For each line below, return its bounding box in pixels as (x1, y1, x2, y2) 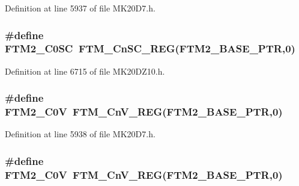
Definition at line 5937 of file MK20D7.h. (5, 2, 156, 14)
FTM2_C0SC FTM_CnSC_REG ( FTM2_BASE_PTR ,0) (5, 41, 295, 56)
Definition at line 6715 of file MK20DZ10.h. (5, 64, 165, 77)
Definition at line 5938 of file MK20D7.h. (5, 128, 156, 140)
